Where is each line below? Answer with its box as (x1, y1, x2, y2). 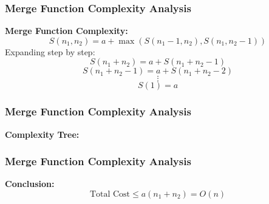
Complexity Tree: (5, 127, 80, 140)
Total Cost (89, 190, 131, 199)
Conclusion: (5, 177, 55, 190)
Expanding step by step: (5, 45, 95, 58)
